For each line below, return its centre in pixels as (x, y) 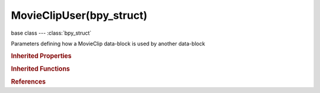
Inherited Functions (41, 69)
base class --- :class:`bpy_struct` (51, 33)
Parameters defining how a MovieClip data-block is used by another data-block (108, 44)
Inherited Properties (41, 56)
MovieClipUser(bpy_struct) (79, 15)
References (28, 82)
